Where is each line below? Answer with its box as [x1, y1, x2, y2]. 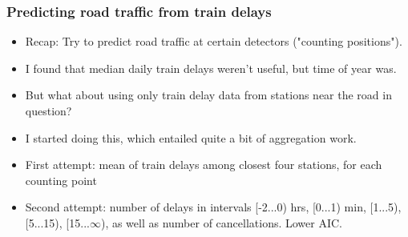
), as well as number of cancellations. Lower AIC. [100, 214, 343, 231]
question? [25, 102, 72, 118]
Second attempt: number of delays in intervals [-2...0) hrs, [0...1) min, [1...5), [25, 199, 402, 215]
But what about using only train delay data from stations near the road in [25, 86, 392, 103]
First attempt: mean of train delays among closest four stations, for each [25, 156, 382, 173]
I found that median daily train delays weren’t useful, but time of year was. [25, 59, 397, 76]
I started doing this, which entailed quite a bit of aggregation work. [25, 129, 357, 146]
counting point [25, 171, 97, 188]
